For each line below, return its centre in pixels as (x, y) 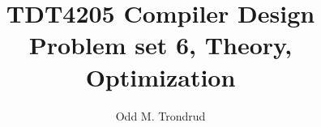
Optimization (160, 76)
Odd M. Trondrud (160, 115)
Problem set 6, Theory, (160, 45)
